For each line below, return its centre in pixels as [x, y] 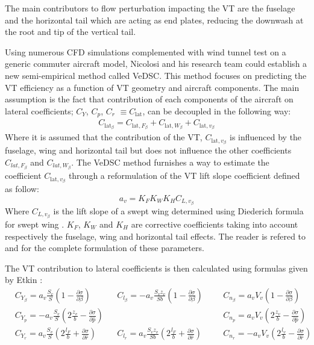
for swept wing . [35, 224]
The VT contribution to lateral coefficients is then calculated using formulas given [156, 268]
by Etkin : [24, 280]
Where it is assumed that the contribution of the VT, [104, 137]
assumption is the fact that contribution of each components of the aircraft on [149, 99]
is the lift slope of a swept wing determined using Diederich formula [178, 210]
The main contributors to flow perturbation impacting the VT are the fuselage [150, 8]
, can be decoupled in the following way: [217, 110]
